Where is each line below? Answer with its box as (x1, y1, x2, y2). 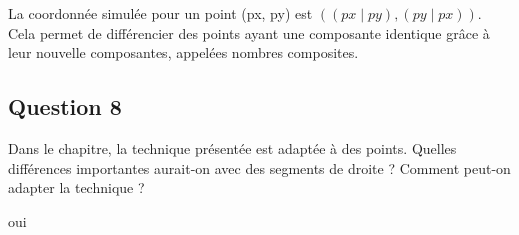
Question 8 (8, 91, 122, 122)
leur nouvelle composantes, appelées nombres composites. (8, 42, 359, 63)
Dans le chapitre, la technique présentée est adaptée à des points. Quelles (8, 137, 457, 158)
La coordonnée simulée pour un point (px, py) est (8, 3, 313, 23)
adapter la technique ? (8, 177, 145, 198)
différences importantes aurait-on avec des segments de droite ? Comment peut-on (8, 157, 511, 178)
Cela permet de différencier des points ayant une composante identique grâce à (8, 22, 490, 43)
